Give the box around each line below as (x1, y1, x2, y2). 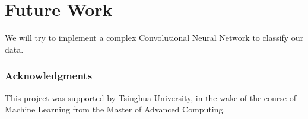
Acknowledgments (5, 68, 93, 83)
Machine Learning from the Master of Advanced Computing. (5, 103, 226, 115)
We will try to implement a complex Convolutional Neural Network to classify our (5, 31, 304, 44)
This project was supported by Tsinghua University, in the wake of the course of (5, 91, 297, 104)
